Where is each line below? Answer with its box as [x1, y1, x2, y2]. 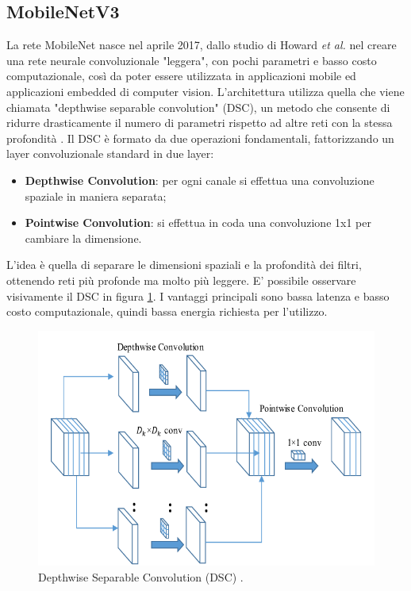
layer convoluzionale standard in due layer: [6, 145, 214, 162]
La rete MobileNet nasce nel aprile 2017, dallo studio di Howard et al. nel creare [6, 36, 397, 53]
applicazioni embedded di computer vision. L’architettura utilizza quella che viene [6, 83, 405, 99]
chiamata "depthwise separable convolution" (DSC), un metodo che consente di [6, 98, 390, 115]
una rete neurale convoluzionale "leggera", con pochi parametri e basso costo [6, 52, 377, 68]
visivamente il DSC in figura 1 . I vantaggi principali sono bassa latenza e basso [6, 287, 390, 304]
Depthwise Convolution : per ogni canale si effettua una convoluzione [25, 171, 375, 188]
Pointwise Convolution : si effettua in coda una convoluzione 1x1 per [25, 214, 371, 231]
